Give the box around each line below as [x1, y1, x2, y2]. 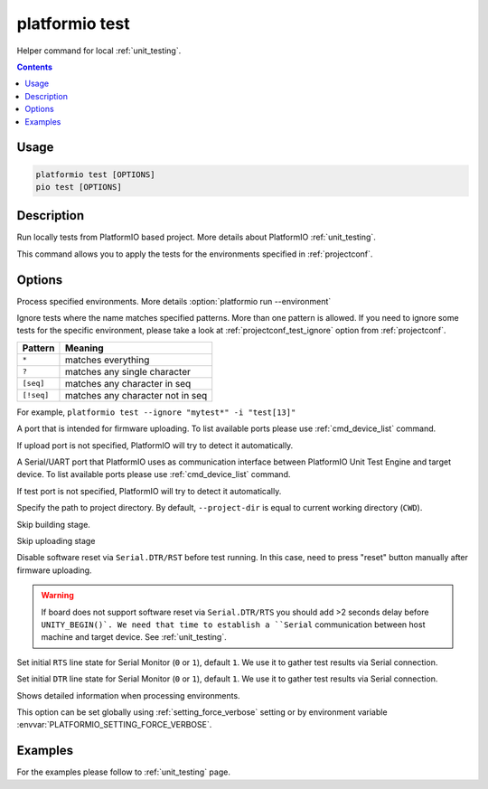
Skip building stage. [16, 519, 90, 530]
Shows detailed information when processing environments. [16, 690, 240, 700]
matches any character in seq [64, 377, 192, 390]
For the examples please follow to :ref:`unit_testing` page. [16, 766, 230, 777]
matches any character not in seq [64, 389, 208, 401]
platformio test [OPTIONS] [35, 169, 155, 180]
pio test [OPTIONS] [35, 182, 122, 192]
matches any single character [64, 365, 192, 378]
